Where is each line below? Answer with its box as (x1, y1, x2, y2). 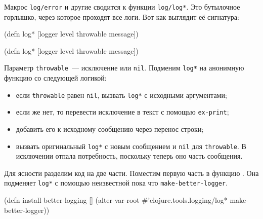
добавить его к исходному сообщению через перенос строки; (16, 124, 204, 134)
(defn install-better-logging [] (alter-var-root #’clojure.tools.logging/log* (4, 195, 228, 205)
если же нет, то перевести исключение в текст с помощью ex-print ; (16, 106, 229, 117)
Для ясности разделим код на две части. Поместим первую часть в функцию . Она (4, 167, 259, 178)
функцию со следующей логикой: (4, 72, 107, 83)
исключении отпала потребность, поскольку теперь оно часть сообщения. (16, 151, 243, 161)
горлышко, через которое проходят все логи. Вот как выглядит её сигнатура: (4, 11, 239, 22)
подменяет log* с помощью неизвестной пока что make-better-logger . (4, 177, 228, 188)
